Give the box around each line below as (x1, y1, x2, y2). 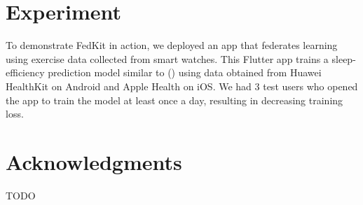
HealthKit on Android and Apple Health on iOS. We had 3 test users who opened (6, 78, 358, 93)
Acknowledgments (6, 147, 182, 176)
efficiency (6, 65, 45, 80)
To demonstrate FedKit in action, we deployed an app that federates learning (6, 38, 338, 52)
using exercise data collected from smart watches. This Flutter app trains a (6, 51, 329, 66)
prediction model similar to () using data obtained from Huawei (48, 65, 322, 80)
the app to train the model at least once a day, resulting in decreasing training (6, 92, 343, 107)
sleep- (331, 51, 356, 66)
